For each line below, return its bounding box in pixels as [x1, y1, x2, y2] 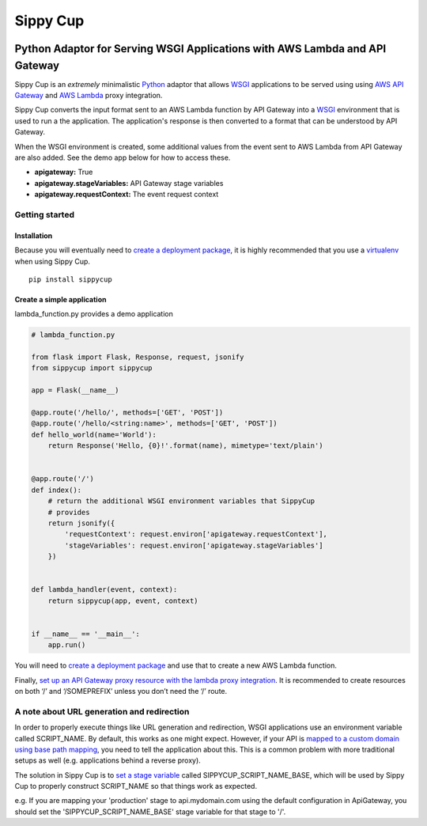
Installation [14, 230, 53, 241]
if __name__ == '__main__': [31, 629, 140, 638]
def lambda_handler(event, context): [31, 585, 178, 594]
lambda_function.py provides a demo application [14, 309, 174, 319]
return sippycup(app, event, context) [47, 596, 198, 605]
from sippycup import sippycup [31, 364, 153, 373]
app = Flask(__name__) [31, 386, 119, 395]
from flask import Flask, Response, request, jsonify [31, 353, 244, 362]
